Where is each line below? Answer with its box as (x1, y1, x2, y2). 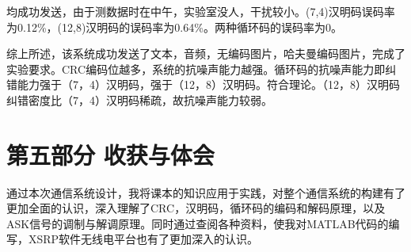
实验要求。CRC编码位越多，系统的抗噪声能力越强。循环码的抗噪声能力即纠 (6, 60, 397, 77)
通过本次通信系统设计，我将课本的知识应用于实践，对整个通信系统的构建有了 (6, 184, 405, 200)
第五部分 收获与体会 (6, 138, 215, 170)
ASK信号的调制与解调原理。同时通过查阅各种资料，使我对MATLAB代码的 (6, 215, 389, 231)
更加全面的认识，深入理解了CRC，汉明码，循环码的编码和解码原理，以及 (6, 200, 386, 216)
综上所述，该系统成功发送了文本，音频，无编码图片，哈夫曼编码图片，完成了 (6, 45, 405, 62)
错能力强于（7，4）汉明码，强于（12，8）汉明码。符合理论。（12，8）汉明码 (6, 76, 400, 93)
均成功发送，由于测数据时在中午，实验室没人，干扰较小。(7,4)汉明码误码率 (6, 3, 395, 19)
